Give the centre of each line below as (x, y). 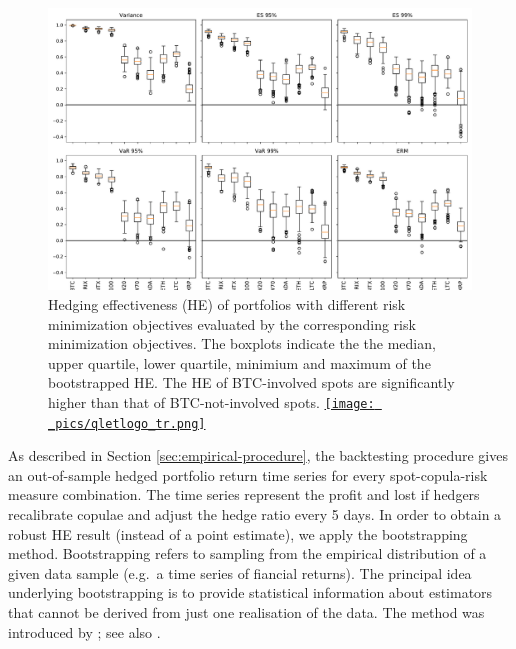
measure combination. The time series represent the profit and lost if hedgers (244, 494)
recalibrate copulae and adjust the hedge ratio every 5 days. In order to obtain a (255, 514)
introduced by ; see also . (84, 631)
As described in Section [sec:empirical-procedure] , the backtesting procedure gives (258, 455)
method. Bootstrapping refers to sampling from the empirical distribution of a (247, 553)
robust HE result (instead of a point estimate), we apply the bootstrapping (238, 533)
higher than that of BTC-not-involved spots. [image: (211, 401)
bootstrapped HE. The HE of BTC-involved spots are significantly (251, 382)
